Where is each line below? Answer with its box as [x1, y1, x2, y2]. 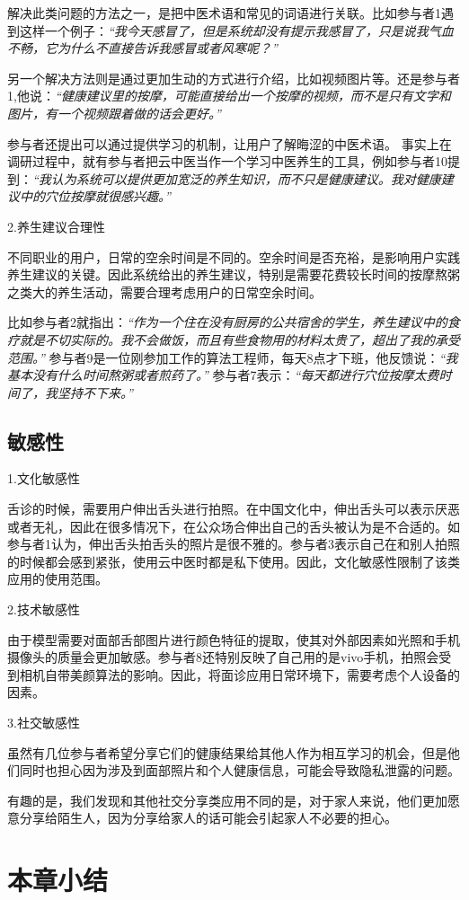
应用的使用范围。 [7, 569, 108, 588]
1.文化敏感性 [7, 469, 80, 488]
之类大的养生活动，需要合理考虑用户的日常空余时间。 [7, 282, 322, 301]
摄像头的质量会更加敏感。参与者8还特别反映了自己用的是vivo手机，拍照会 [7, 648, 439, 666]
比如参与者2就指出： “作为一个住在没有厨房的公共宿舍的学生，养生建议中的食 [7, 313, 460, 331]
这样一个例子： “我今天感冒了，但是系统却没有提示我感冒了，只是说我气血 [19, 21, 454, 40]
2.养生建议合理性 [7, 216, 105, 235]
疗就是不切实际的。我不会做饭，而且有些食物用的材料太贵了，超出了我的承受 [7, 330, 460, 349]
